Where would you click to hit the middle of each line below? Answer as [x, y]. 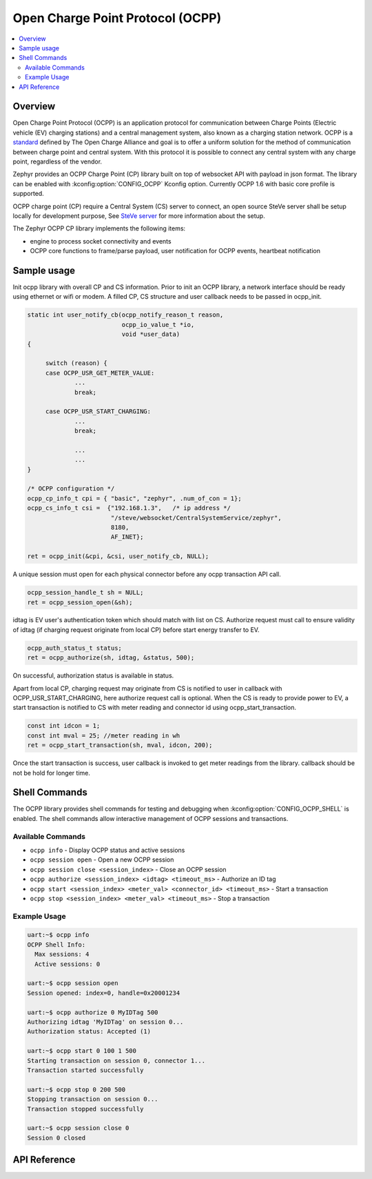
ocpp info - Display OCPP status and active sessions [107, 850]
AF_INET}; [127, 537]
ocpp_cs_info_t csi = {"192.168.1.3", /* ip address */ [129, 508]
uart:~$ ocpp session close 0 [78, 1128]
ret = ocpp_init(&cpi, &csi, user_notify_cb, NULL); [118, 556]
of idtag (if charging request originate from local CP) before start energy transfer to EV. [136, 630]
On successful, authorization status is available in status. [93, 675]
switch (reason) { [76, 363]
